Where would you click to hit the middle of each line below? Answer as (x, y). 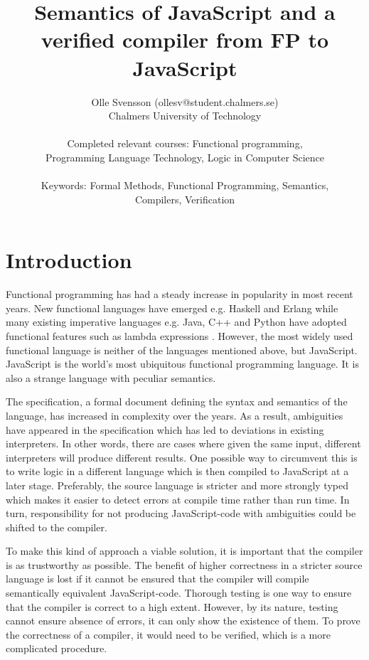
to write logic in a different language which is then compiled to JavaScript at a (177, 471)
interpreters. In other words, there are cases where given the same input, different (183, 443)
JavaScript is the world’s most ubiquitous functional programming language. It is (182, 364)
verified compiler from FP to (185, 39)
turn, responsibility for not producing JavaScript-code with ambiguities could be (181, 513)
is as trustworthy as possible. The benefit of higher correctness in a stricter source (184, 564)
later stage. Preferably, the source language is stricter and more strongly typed (177, 485)
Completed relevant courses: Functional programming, (185, 143)
